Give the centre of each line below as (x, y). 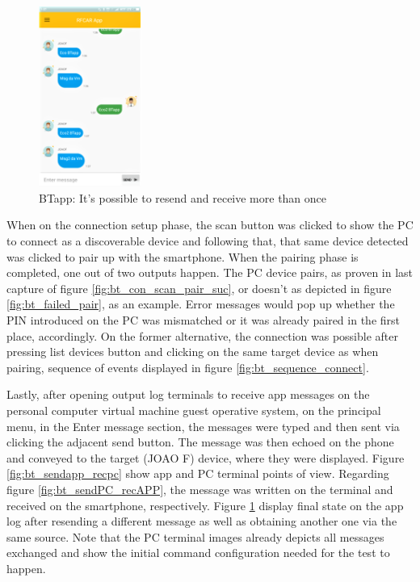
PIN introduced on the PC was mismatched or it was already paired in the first (203, 320)
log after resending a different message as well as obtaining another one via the (202, 521)
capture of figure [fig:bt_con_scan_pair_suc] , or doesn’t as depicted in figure (199, 288)
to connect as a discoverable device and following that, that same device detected (208, 241)
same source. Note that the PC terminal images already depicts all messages (195, 536)
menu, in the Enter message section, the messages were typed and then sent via (203, 426)
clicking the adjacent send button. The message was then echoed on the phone (200, 442)
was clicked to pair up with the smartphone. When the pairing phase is (183, 256)
